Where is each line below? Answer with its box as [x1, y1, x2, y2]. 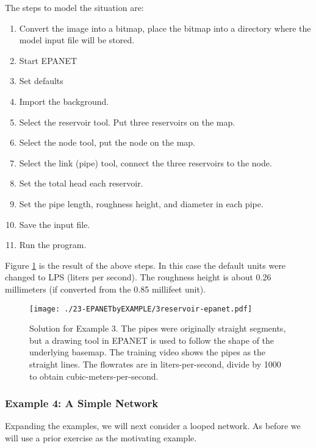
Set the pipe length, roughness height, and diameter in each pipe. [19, 197, 264, 210]
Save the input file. [19, 218, 90, 230]
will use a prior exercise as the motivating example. [5, 431, 197, 444]
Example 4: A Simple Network [5, 396, 159, 411]
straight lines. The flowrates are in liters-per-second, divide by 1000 [29, 357, 281, 370]
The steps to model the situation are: [5, 1, 144, 13]
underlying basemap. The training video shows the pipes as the [29, 346, 266, 358]
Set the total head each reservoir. [19, 177, 143, 190]
